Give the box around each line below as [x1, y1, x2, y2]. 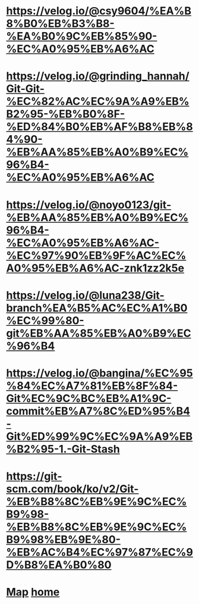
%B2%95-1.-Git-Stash [6, 442, 120, 456]
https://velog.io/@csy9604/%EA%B [6, 4, 192, 18]
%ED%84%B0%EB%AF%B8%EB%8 [6, 120, 193, 133]
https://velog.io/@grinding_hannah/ [6, 70, 189, 83]
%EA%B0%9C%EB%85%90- [6, 30, 157, 43]
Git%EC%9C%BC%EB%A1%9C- [6, 391, 172, 405]
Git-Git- [6, 82, 45, 96]
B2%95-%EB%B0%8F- [6, 107, 125, 121]
